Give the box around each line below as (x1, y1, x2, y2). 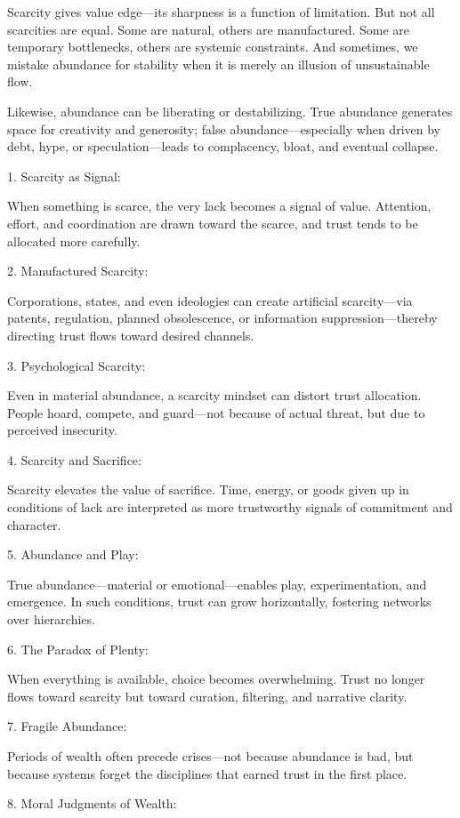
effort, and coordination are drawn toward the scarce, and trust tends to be (7, 213, 418, 232)
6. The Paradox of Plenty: (7, 639, 149, 658)
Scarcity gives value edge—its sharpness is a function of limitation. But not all (7, 3, 435, 20)
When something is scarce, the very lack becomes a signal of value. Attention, (7, 196, 432, 215)
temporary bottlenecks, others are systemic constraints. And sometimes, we (7, 37, 418, 56)
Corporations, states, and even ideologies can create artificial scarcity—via (7, 291, 413, 309)
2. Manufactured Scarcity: (7, 261, 149, 280)
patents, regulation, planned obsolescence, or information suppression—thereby (7, 309, 438, 327)
